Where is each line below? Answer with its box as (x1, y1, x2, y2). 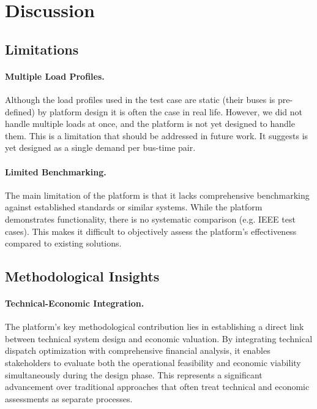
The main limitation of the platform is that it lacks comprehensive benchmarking (5, 188, 310, 201)
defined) (5, 105, 35, 118)
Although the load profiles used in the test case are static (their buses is (5, 93, 275, 105)
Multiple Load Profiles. (5, 69, 105, 82)
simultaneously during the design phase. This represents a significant (5, 368, 263, 381)
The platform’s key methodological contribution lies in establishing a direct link (5, 320, 304, 333)
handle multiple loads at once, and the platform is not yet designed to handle (5, 117, 295, 130)
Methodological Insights (5, 267, 160, 286)
